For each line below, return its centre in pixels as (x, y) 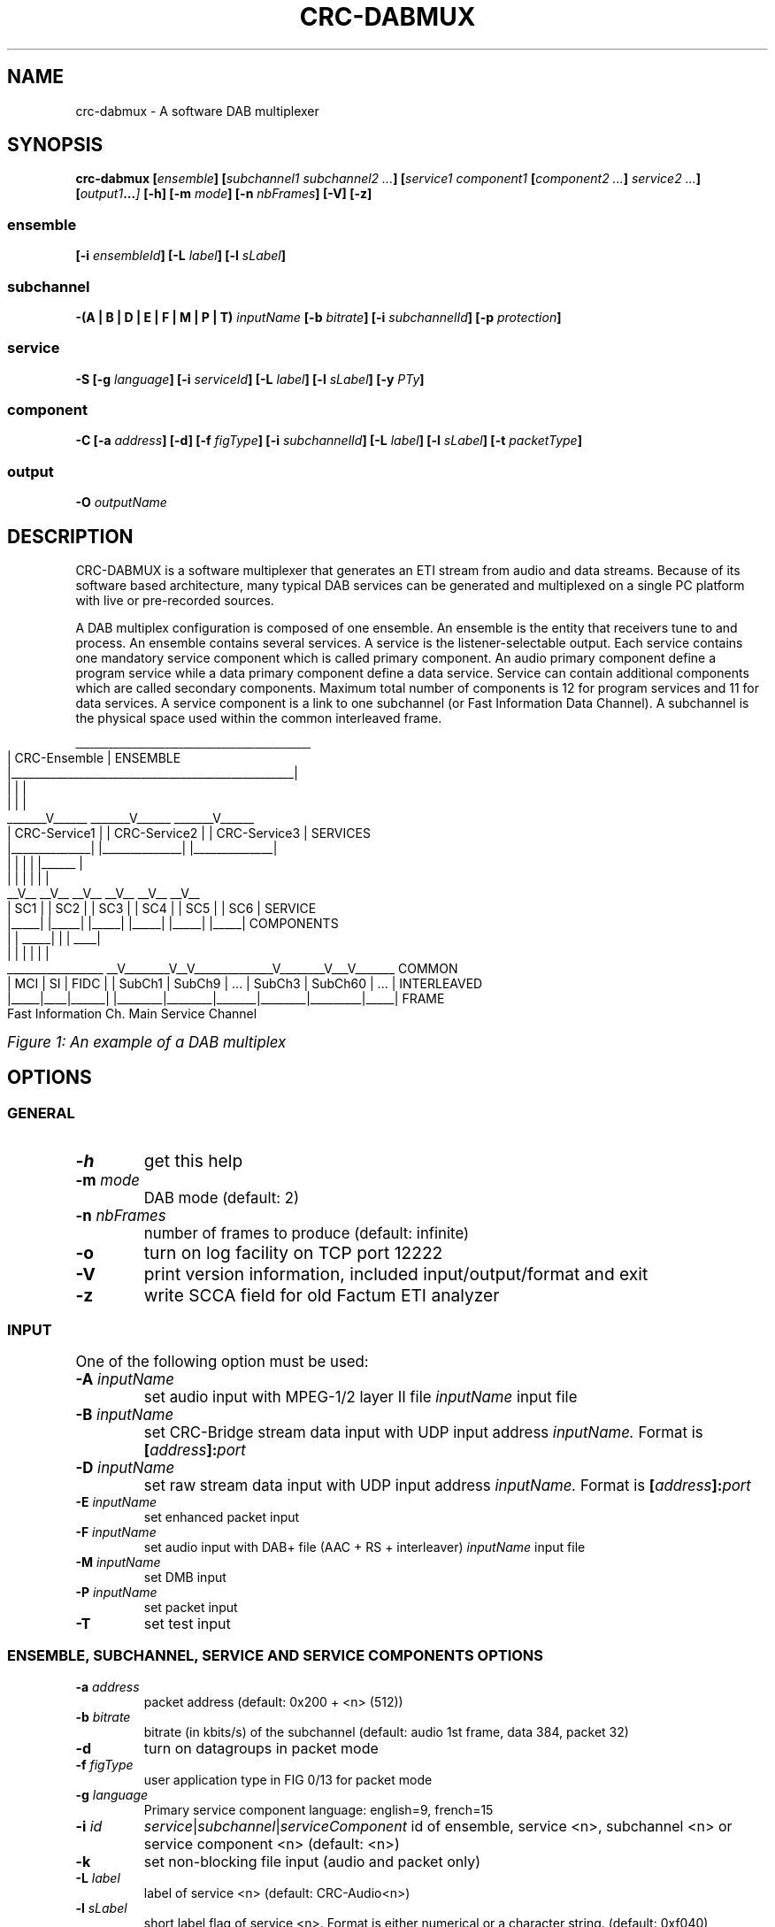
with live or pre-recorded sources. (175, 601)
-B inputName (125, 1415)
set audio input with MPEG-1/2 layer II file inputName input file (361, 1397)
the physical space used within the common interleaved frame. (259, 718)
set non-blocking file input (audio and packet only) (312, 1861)
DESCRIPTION (70, 536)
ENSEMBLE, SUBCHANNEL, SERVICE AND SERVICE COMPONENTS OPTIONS (276, 1656)
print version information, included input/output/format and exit (396, 1274)
